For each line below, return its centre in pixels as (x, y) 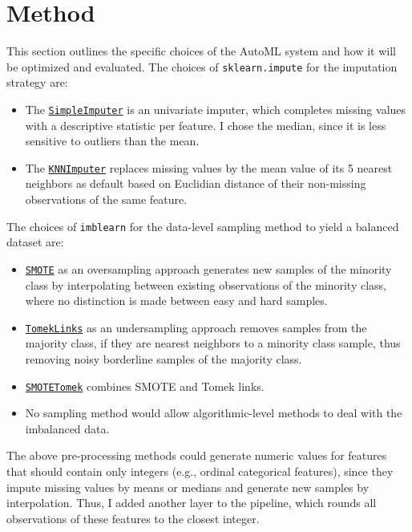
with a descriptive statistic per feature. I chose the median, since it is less (206, 125)
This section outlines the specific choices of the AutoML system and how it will (202, 51)
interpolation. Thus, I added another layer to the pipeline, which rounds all (192, 503)
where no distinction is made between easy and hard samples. (176, 301)
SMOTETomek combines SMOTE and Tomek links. (145, 386)
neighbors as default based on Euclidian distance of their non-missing (196, 183)
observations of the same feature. (106, 199)
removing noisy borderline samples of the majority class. (164, 359)
